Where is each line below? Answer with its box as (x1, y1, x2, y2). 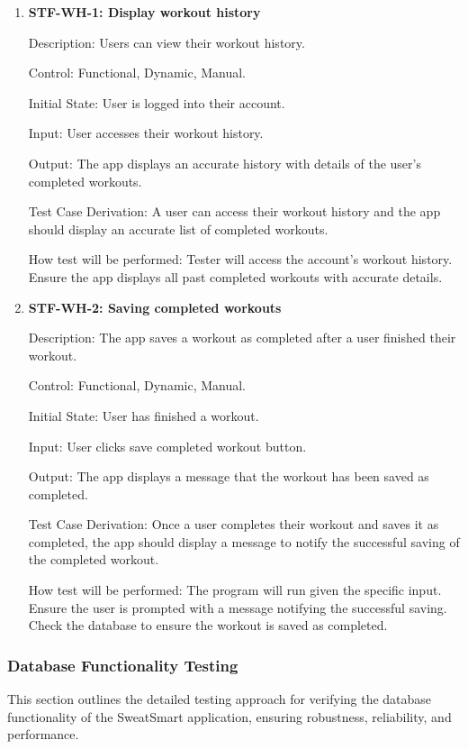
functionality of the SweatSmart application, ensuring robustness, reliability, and (7, 707, 452, 726)
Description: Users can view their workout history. (28, 32, 305, 51)
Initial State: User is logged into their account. (28, 93, 285, 112)
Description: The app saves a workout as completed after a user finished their (28, 328, 456, 347)
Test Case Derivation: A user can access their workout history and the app (28, 202, 441, 221)
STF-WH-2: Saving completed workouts (28, 297, 282, 316)
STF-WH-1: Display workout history (28, 3, 261, 21)
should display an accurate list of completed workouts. (28, 219, 328, 238)
